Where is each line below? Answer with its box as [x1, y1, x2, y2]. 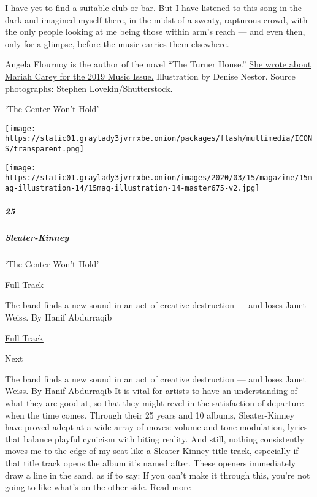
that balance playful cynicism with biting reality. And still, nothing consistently [5, 432, 305, 445]
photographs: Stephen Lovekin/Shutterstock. [5, 82, 173, 94]
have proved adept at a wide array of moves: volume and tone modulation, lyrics [5, 420, 308, 433]
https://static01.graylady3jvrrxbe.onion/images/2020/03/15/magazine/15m [5, 173, 313, 183]
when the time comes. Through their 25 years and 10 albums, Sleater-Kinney [5, 408, 295, 421]
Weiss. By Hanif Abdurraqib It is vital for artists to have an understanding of [5, 384, 297, 397]
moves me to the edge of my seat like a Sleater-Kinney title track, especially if [5, 444, 299, 457]
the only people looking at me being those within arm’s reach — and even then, [5, 25, 305, 38]
